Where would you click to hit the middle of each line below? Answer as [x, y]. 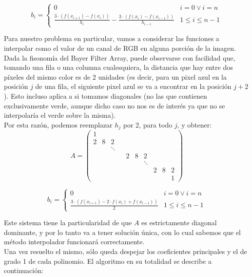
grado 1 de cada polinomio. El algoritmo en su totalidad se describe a [108, 261]
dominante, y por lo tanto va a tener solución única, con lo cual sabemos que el [123, 232]
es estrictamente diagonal [179, 223]
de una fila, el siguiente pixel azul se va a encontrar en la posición [133, 86]
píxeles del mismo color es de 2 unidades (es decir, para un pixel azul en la [116, 76]
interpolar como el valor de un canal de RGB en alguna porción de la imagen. [120, 48]
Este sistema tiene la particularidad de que [68, 223]
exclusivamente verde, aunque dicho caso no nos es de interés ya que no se [115, 105]
